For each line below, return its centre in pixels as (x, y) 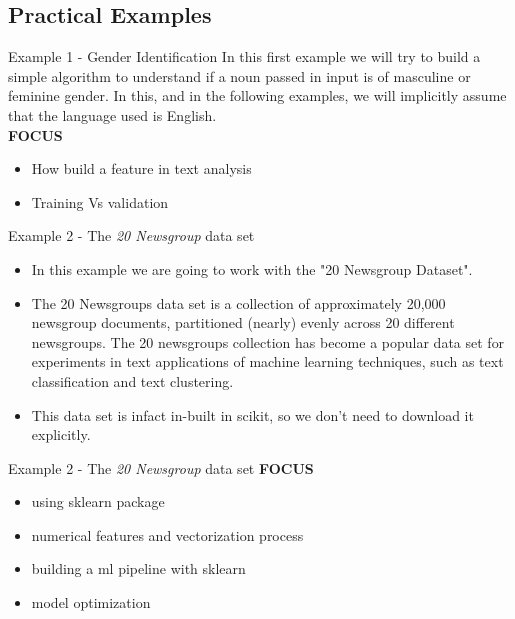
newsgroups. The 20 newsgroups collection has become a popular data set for (268, 341)
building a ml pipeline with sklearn (138, 568)
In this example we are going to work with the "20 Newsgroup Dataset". (252, 268)
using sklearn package (98, 501)
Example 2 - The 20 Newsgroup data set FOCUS (161, 467)
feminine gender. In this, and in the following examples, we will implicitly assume (257, 95)
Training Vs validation (100, 201)
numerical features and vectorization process (167, 534)
